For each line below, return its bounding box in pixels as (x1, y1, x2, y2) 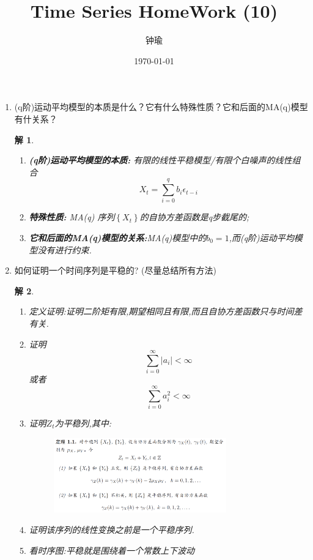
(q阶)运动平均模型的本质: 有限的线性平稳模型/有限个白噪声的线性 (29, 154, 292, 166)
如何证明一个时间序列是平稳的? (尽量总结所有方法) (14, 264, 216, 277)
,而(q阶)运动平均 (229, 231, 294, 244)
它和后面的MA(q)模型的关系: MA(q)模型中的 (29, 231, 207, 244)
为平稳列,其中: (54, 417, 112, 429)
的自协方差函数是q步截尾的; (139, 211, 249, 223)
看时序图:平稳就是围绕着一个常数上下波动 (29, 543, 194, 556)
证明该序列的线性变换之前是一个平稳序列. (29, 523, 194, 536)
